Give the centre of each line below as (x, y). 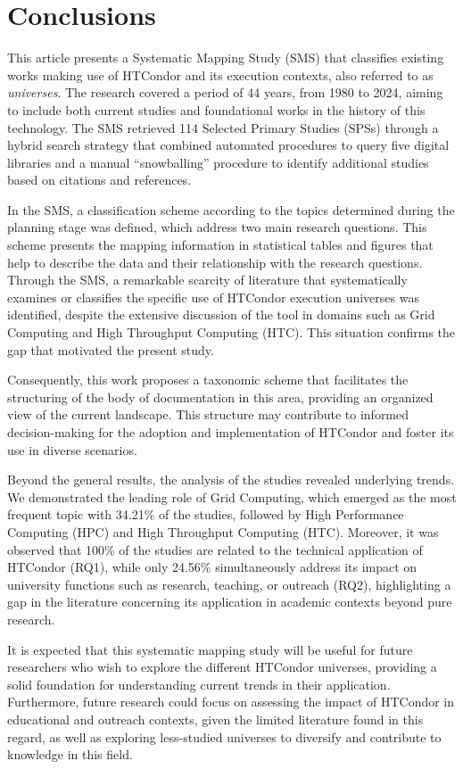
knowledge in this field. (70, 754)
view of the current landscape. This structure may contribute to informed (208, 414)
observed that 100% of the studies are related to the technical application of (215, 549)
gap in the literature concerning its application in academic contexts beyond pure (230, 602)
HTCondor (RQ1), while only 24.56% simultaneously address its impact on (212, 567)
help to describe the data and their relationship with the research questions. (215, 262)
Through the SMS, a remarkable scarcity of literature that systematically (207, 280)
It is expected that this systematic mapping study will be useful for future (210, 649)
